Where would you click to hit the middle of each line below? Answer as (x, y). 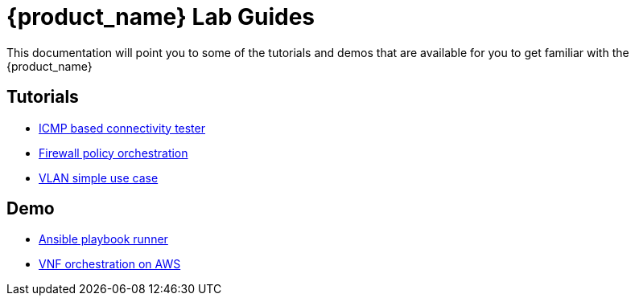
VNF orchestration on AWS (110, 264)
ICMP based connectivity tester (122, 128)
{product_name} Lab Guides (161, 17)
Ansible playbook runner (103, 239)
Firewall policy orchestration (113, 153)
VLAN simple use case (99, 178)
